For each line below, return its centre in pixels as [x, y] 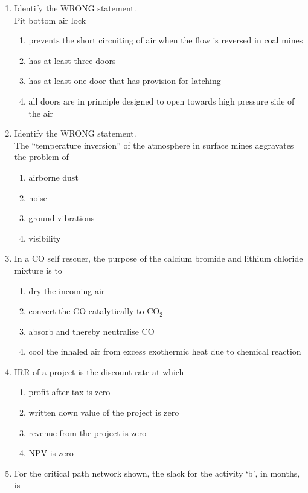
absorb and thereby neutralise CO [91, 331]
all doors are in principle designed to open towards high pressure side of [162, 101]
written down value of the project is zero [104, 412]
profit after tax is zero [69, 392]
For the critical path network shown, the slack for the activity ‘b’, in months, [157, 473]
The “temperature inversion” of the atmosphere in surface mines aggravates [154, 145]
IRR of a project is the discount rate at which [99, 371]
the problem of [41, 157]
